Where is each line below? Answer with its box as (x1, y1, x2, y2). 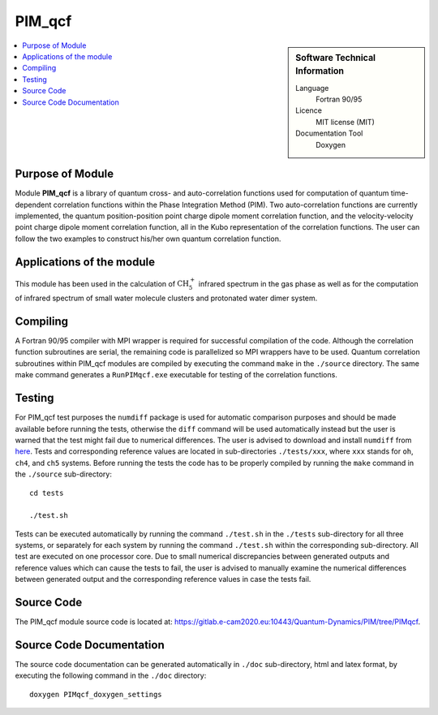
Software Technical (295, 52, 376, 63)
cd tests (29, 488, 64, 497)
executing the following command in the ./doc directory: (15, 670, 207, 681)
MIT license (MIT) (316, 117, 375, 127)
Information (295, 66, 345, 77)
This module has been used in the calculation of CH (15, 278, 190, 288)
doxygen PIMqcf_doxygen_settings (29, 690, 162, 699)
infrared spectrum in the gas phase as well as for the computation (198, 278, 419, 288)
